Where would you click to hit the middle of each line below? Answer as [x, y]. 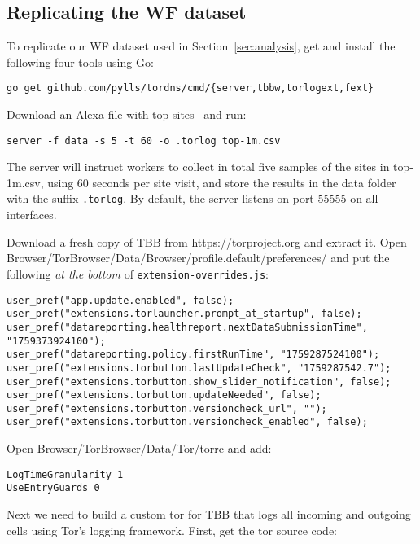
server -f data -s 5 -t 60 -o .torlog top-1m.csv [144, 140]
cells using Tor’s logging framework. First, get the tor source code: [172, 530]
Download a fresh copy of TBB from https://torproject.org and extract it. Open [207, 241]
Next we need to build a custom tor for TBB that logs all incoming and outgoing [209, 514]
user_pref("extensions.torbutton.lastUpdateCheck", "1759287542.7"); [199, 368]
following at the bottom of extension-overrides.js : [138, 273]
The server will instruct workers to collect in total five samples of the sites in [198, 167]
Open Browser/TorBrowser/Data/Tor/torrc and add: [139, 448]
